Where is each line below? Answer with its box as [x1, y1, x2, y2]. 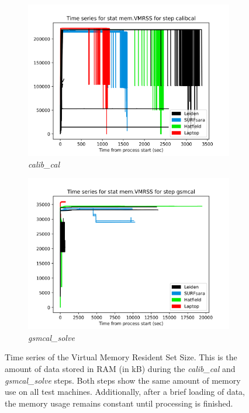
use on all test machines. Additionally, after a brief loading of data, [5, 385, 245, 398]
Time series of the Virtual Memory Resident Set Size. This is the [5, 351, 237, 363]
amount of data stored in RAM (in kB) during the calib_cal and [5, 362, 236, 374]
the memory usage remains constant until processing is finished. [5, 397, 233, 409]
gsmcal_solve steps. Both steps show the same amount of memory [5, 374, 241, 386]
